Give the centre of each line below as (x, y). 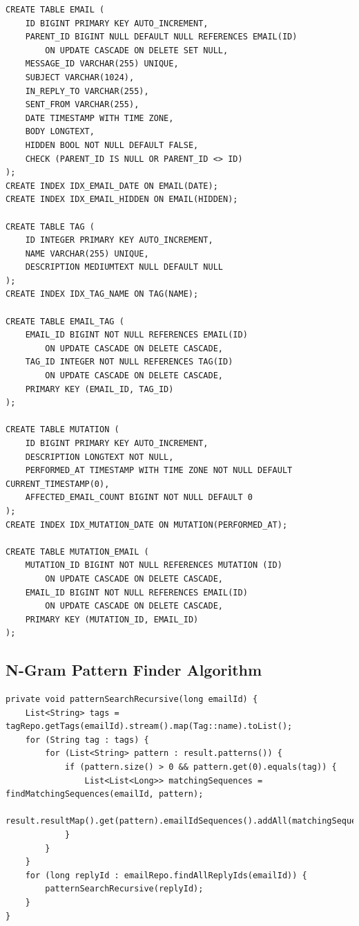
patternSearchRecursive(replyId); (124, 889)
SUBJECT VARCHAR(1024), (80, 77)
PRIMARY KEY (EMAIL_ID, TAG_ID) (99, 389)
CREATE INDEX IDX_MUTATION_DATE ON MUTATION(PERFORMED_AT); (147, 525)
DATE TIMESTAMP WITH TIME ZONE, (99, 118)
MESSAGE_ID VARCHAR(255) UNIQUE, (102, 64)
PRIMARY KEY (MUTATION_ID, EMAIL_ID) (112, 619)
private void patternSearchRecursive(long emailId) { (132, 700)
